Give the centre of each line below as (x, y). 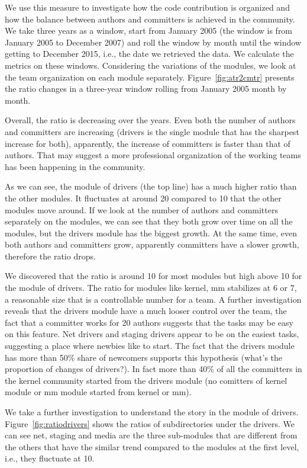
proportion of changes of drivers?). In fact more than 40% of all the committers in (153, 369)
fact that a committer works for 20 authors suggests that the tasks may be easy (149, 322)
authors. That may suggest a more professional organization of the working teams (153, 155)
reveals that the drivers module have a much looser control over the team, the (146, 311)
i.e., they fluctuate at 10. (50, 458)
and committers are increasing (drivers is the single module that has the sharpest (152, 131)
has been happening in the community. (75, 166)
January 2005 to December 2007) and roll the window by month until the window (153, 42)
